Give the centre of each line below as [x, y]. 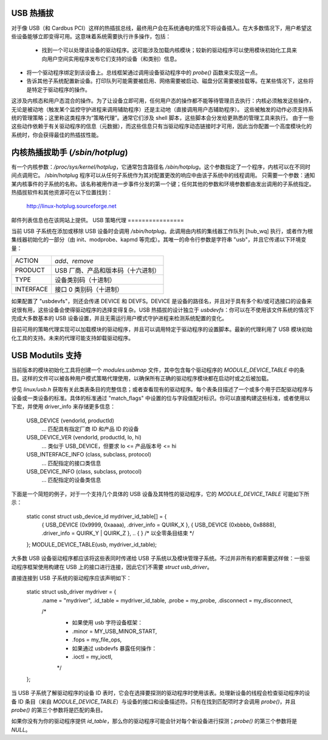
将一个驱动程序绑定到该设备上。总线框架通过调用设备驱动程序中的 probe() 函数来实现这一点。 [144, 72]
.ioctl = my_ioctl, [92, 657]
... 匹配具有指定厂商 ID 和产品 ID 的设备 [90, 429]
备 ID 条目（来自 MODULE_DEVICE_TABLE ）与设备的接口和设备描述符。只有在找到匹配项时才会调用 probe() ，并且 [153, 701]
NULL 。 [21, 730]
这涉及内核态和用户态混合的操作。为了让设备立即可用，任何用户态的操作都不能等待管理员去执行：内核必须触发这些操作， [163, 101]
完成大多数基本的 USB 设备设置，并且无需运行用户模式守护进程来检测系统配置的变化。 [119, 318]
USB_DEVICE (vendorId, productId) [70, 421]
